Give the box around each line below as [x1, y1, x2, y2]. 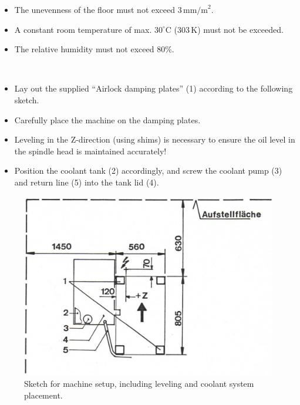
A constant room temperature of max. [14, 23, 152, 35]
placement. [24, 389, 63, 401]
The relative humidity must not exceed [14, 43, 154, 55]
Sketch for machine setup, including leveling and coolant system [24, 377, 254, 390]
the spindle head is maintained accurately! [14, 144, 167, 157]
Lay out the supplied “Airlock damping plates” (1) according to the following [14, 82, 293, 95]
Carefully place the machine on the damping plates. [14, 113, 201, 126]
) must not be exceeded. [197, 23, 284, 35]
